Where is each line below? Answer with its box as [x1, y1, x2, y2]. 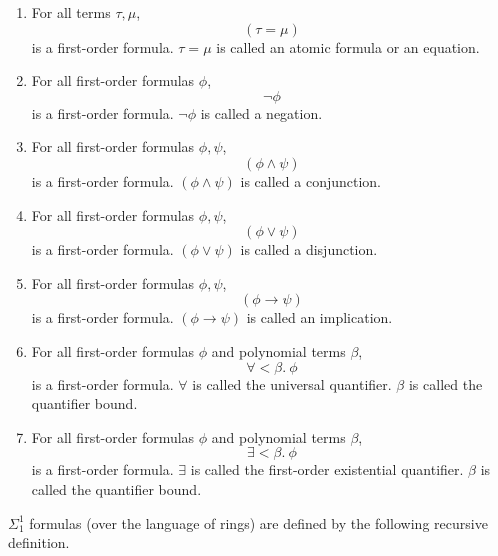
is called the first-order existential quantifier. [190, 459, 464, 480]
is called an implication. [246, 307, 393, 328]
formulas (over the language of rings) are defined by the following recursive [29, 512, 488, 533]
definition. [8, 532, 70, 553]
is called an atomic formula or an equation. [216, 36, 480, 57]
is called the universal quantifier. [192, 373, 392, 394]
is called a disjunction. [240, 239, 378, 260]
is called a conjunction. [240, 170, 381, 191]
